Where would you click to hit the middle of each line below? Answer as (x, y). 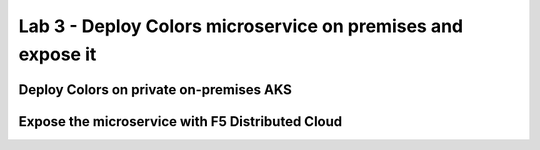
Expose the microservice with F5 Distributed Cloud (180, 121)
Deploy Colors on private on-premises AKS (155, 89)
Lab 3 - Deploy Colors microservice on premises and (241, 26)
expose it (57, 54)
